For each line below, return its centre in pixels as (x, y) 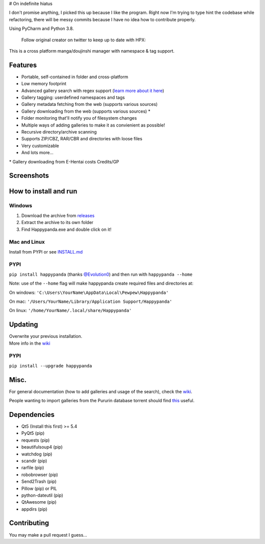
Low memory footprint (44, 84)
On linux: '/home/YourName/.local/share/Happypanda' (70, 311)
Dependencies (32, 414)
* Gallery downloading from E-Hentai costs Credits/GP (64, 161)
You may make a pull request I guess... (48, 535)
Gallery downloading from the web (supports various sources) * (86, 111)
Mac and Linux (27, 242)
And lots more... (37, 153)
